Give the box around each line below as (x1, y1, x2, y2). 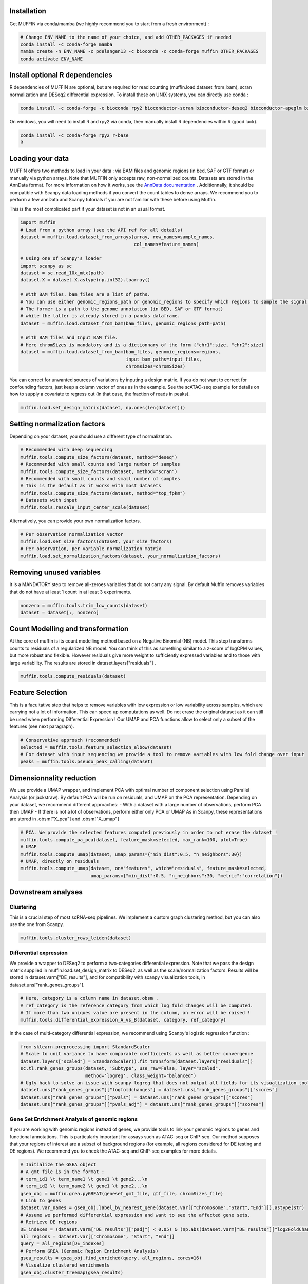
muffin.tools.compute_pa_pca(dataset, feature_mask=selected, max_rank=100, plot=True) (20, 837, 248, 842)
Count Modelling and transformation (9, 625, 129, 633)
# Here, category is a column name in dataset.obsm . (20, 995, 159, 1001)
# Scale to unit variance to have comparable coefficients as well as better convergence (20, 1051, 254, 1057)
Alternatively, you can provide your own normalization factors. (9, 518, 141, 524)
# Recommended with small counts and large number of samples (20, 461, 180, 467)
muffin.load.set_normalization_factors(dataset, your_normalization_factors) (20, 553, 221, 559)
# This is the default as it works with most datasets (20, 483, 161, 489)
